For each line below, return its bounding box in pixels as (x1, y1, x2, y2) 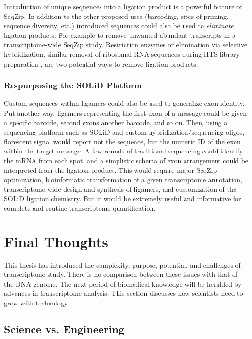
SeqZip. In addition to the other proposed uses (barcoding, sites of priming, (4, 11, 229, 21)
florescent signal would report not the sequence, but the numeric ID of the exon (4, 136, 241, 146)
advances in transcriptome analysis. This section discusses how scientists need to (4, 288, 243, 298)
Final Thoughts (4, 231, 109, 251)
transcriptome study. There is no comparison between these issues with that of (4, 269, 238, 279)
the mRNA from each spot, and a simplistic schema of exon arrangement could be (4, 155, 249, 165)
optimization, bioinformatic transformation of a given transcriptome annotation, (4, 174, 242, 185)
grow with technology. (4, 298, 69, 307)
